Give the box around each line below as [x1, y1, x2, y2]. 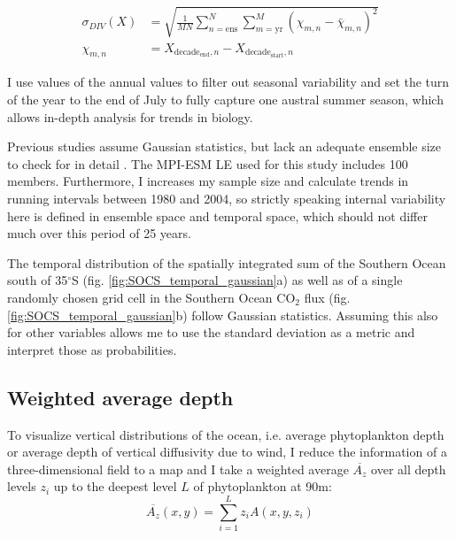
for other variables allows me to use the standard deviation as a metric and [7, 323, 415, 342]
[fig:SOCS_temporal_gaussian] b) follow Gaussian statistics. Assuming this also [7, 305, 438, 324]
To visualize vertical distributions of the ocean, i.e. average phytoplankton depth [7, 425, 444, 443]
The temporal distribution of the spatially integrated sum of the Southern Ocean [7, 253, 446, 272]
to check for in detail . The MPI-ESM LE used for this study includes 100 [7, 154, 408, 173]
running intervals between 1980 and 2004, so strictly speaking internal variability [7, 188, 446, 207]
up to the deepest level [53, 477, 177, 496]
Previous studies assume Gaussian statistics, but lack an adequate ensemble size [7, 137, 442, 156]
